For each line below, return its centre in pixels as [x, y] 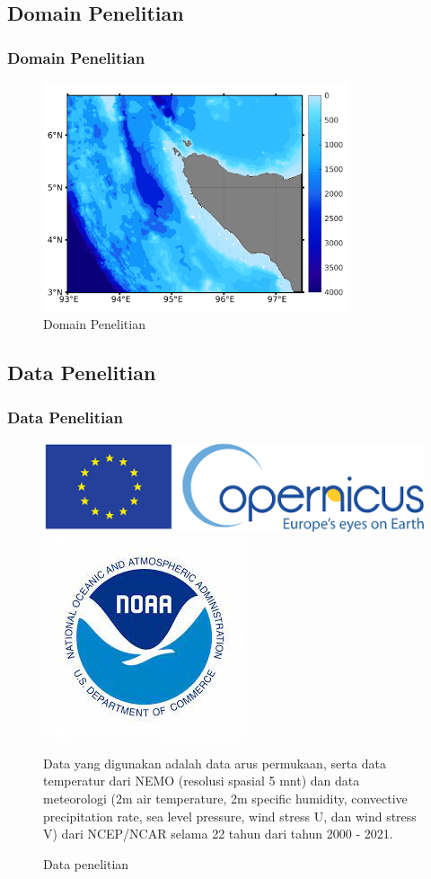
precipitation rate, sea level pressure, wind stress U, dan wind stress [230, 816]
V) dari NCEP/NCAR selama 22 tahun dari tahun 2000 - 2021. [218, 834]
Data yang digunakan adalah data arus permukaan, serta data [215, 763]
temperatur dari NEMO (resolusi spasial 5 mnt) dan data [202, 781]
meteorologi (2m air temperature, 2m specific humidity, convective [225, 798]
